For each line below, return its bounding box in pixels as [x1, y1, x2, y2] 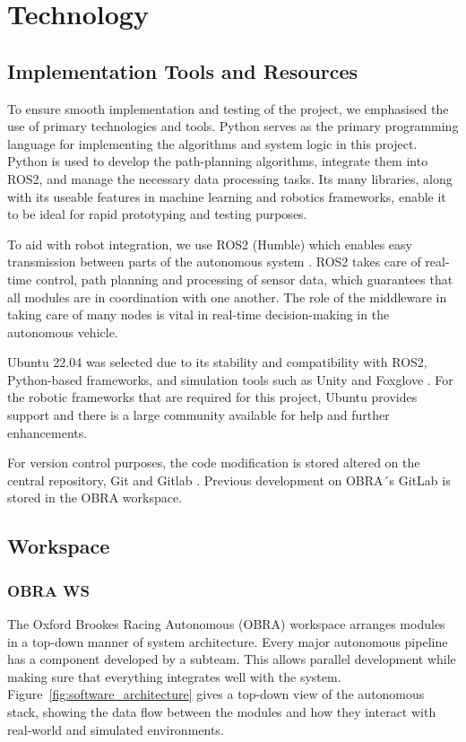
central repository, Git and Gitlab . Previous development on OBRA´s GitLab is [7, 470, 451, 489]
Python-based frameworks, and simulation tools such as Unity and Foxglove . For [7, 370, 453, 388]
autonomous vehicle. [7, 322, 118, 341]
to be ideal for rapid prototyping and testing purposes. [7, 205, 307, 223]
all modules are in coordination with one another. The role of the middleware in [7, 287, 447, 306]
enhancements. [7, 423, 88, 441]
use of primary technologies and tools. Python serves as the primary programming [7, 117, 459, 135]
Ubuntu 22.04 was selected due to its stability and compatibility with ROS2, [7, 353, 427, 371]
